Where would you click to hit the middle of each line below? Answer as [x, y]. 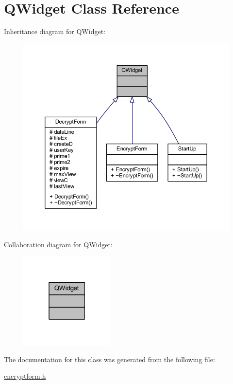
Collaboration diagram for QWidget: [58, 244]
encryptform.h [25, 375]
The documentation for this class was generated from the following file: [109, 359]
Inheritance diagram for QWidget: [55, 31]
